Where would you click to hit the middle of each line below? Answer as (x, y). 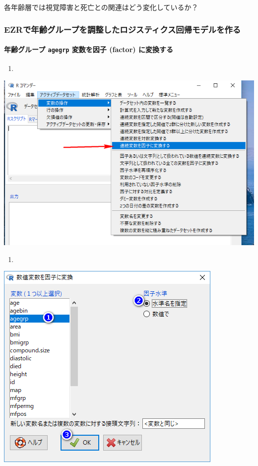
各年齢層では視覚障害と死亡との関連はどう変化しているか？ (101, 7)
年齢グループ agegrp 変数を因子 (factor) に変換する (89, 49)
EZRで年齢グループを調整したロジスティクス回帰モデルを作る (123, 29)
